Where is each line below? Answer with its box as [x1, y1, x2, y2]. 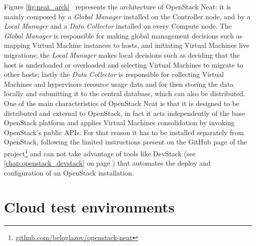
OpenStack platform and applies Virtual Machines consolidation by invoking [4, 117, 235, 128]
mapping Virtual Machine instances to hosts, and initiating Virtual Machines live [4, 40, 250, 50]
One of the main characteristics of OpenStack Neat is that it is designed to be [4, 98, 239, 108]
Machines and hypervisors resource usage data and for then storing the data [4, 78, 234, 89]
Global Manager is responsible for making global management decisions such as [4, 30, 243, 40]
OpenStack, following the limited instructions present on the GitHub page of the [4, 137, 247, 147]
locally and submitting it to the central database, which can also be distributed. [4, 88, 246, 99]
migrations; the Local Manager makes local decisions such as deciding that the [4, 49, 240, 60]
